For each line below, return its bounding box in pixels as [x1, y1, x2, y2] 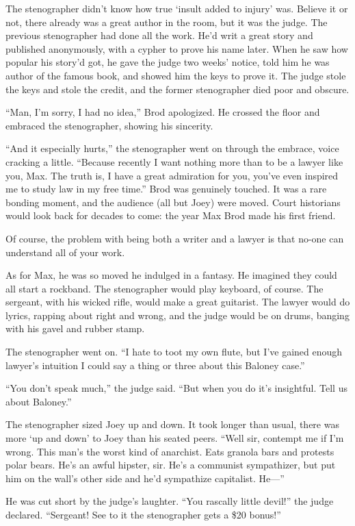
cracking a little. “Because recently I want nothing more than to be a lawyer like [5, 154, 343, 168]
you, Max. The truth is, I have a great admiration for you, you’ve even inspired [5, 168, 339, 182]
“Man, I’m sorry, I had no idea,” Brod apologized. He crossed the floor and [5, 105, 320, 119]
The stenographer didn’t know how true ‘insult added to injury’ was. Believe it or [5, 1, 348, 15]
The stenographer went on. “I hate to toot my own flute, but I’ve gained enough [5, 345, 343, 359]
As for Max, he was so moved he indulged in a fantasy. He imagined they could [5, 268, 337, 282]
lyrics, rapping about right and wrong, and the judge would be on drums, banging [5, 308, 350, 322]
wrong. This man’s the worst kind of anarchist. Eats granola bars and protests [5, 444, 334, 458]
